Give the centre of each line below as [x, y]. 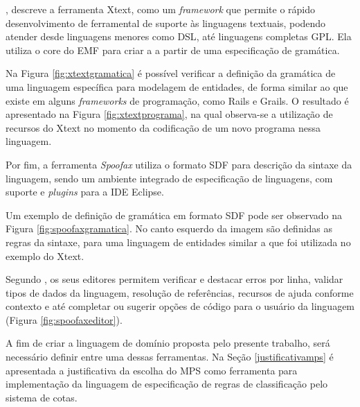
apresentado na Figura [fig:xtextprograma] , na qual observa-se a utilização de [169, 114]
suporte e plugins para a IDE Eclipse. [85, 192]
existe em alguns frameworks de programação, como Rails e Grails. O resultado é [177, 100]
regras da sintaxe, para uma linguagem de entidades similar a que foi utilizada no [178, 242]
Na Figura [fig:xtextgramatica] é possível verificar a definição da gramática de [171, 73]
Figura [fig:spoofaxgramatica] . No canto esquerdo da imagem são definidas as [169, 228]
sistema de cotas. [42, 397]
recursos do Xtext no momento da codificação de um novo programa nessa [163, 127]
